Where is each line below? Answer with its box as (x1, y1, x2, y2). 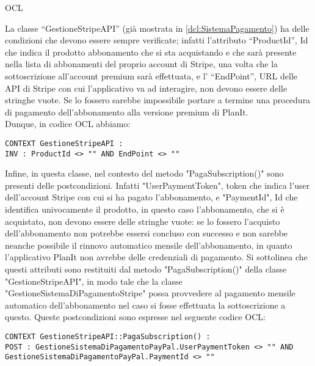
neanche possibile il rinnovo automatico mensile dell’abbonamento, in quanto (5, 238, 292, 251)
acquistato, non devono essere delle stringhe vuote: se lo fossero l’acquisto (5, 214, 280, 227)
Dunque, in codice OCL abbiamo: (5, 117, 131, 130)
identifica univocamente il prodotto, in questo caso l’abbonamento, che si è (5, 203, 284, 216)
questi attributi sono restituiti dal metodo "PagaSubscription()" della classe (5, 263, 287, 275)
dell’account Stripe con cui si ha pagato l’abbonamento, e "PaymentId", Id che (5, 191, 298, 203)
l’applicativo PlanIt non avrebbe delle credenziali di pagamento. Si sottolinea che (5, 251, 308, 263)
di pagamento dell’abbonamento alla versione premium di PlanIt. (5, 105, 248, 118)
